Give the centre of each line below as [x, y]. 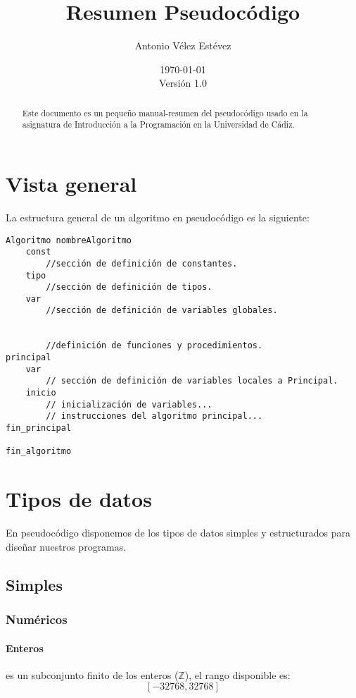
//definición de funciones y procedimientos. [154, 346]
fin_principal [39, 428]
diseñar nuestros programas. [66, 546]
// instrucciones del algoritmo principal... [154, 416]
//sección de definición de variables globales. [162, 311]
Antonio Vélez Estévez [183, 45]
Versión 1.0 [183, 83]
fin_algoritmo [39, 452]
